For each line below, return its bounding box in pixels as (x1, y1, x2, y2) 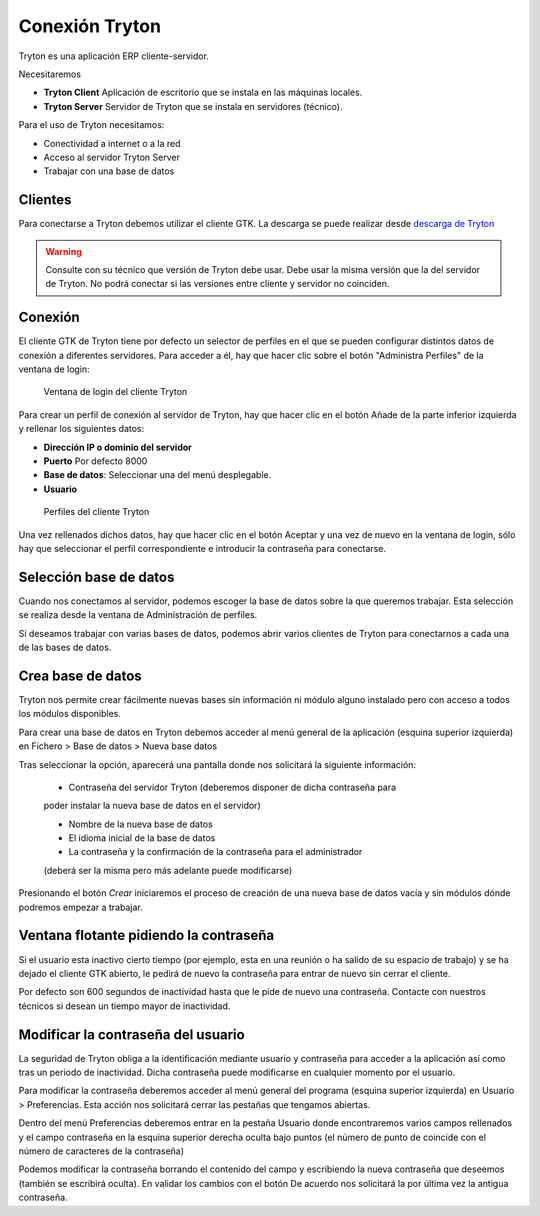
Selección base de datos (18, 568, 175, 585)
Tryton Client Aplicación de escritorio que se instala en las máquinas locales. (43, 86, 363, 99)
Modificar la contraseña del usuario (18, 1026, 245, 1043)
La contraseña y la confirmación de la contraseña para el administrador (68, 846, 363, 858)
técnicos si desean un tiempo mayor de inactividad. (18, 1000, 231, 1012)
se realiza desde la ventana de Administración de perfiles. (18, 609, 258, 621)
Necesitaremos (18, 68, 82, 80)
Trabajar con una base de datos (43, 165, 175, 177)
